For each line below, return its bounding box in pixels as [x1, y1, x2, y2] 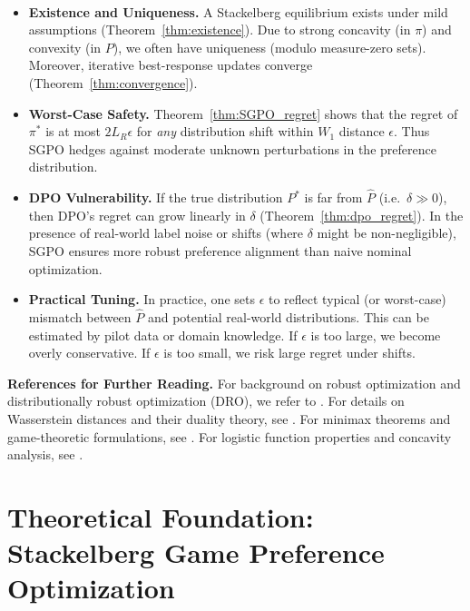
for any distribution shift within [136, 122, 314, 141]
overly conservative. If [28, 343, 151, 362]
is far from [304, 188, 363, 207]
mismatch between [28, 307, 132, 326]
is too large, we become [310, 325, 441, 344]
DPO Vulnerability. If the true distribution [28, 188, 283, 207]
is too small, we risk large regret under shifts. [163, 343, 416, 362]
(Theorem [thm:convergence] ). [28, 73, 198, 92]
